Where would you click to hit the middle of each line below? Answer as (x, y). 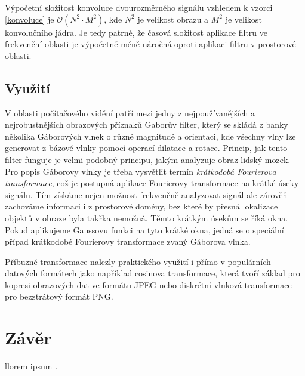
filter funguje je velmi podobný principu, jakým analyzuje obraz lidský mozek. (148, 159)
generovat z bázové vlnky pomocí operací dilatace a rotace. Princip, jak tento (146, 148)
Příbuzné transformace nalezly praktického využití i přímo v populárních (138, 261)
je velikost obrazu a (173, 19)
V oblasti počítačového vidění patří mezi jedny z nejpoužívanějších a (130, 113)
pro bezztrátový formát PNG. (59, 296)
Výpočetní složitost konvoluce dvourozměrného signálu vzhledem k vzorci (139, 7)
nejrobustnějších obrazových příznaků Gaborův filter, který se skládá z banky (147, 124)
